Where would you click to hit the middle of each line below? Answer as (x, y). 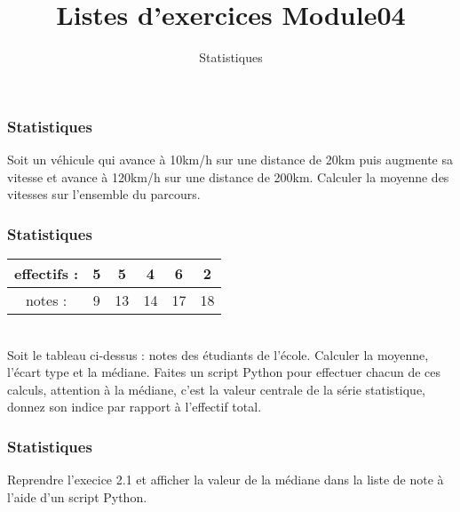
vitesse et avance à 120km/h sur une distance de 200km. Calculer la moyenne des (228, 176)
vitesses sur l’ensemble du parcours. (104, 194)
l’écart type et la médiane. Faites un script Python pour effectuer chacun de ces (224, 372)
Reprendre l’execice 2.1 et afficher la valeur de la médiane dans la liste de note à (226, 480)
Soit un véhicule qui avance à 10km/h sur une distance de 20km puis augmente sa (230, 160)
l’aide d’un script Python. (77, 496)
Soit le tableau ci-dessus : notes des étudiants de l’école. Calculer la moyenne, (218, 354)
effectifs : (47, 274)
